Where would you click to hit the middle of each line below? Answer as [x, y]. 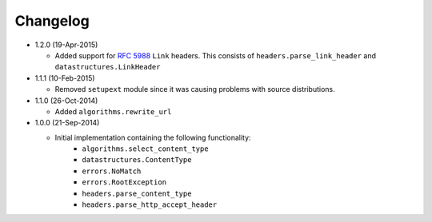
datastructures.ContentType [137, 160]
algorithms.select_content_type [145, 149]
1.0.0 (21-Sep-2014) [67, 123]
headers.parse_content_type [137, 193]
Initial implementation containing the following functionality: [153, 137]
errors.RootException [124, 182]
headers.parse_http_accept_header [150, 205]
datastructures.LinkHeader [108, 67]
